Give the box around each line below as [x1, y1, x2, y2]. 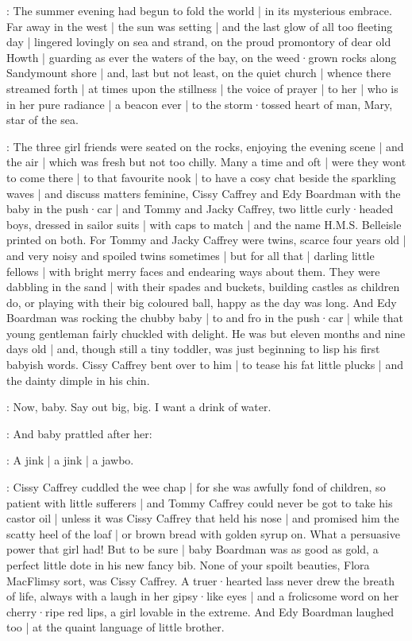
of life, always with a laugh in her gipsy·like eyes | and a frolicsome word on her [6, 588, 399, 604]
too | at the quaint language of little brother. [6, 619, 225, 635]
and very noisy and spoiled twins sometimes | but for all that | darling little [6, 247, 375, 263]
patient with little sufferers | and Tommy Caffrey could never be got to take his [6, 494, 393, 511]
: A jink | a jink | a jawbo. [6, 452, 134, 468]
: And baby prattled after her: [6, 425, 152, 441]
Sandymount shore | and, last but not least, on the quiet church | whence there [6, 64, 391, 81]
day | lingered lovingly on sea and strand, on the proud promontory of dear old [6, 33, 391, 50]
